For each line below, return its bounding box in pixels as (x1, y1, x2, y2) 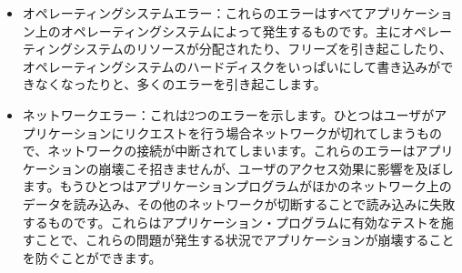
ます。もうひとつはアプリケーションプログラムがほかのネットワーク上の (22, 177, 452, 196)
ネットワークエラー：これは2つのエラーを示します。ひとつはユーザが (22, 105, 435, 124)
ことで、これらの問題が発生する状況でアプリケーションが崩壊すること (35, 230, 455, 249)
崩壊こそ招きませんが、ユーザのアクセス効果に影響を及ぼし (98, 158, 454, 177)
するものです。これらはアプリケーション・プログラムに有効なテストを (22, 212, 441, 231)
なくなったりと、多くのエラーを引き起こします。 (35, 75, 326, 94)
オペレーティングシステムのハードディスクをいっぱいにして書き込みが (22, 56, 441, 76)
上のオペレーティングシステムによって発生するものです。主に (35, 21, 402, 40)
